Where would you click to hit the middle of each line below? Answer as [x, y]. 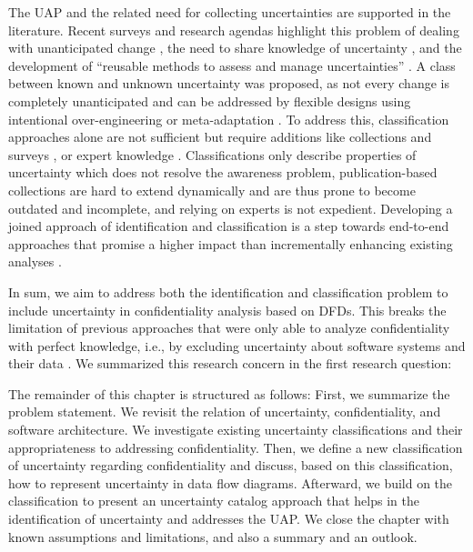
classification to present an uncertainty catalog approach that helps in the [214, 501]
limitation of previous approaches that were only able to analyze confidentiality [229, 328]
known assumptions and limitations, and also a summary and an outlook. [213, 536]
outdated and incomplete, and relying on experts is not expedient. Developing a [231, 208]
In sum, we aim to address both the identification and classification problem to [228, 291]
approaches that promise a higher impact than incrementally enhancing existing [231, 243]
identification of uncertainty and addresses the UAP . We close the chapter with [229, 519]
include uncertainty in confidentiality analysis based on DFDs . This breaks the [227, 310]
